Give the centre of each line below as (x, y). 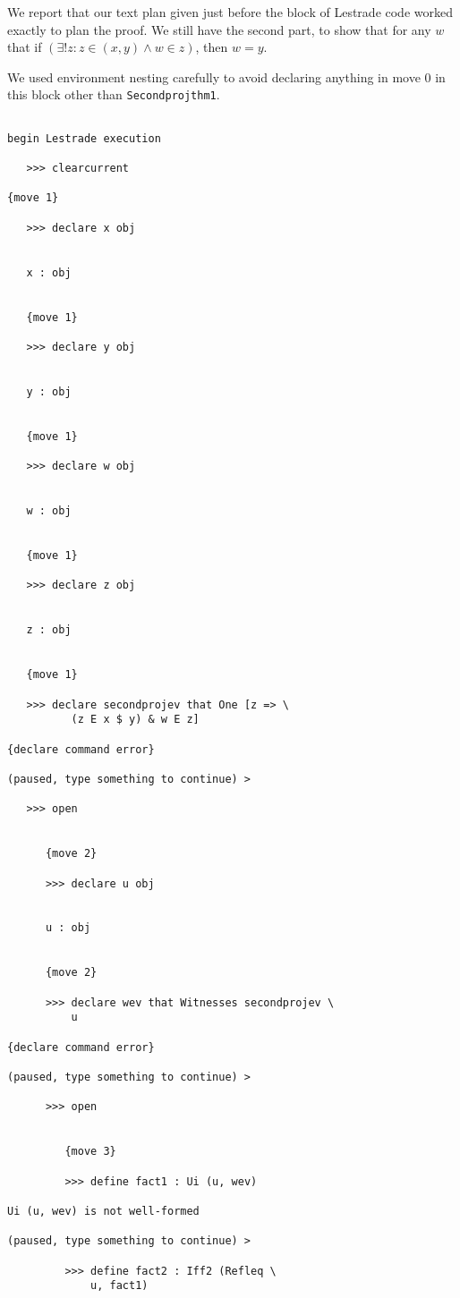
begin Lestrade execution (84, 138)
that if (25, 47)
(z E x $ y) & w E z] (135, 720)
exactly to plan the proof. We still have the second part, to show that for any (219, 29)
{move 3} (90, 1152)
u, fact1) (119, 1286)
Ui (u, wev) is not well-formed (103, 1211)
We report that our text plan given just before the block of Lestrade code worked (230, 12)
